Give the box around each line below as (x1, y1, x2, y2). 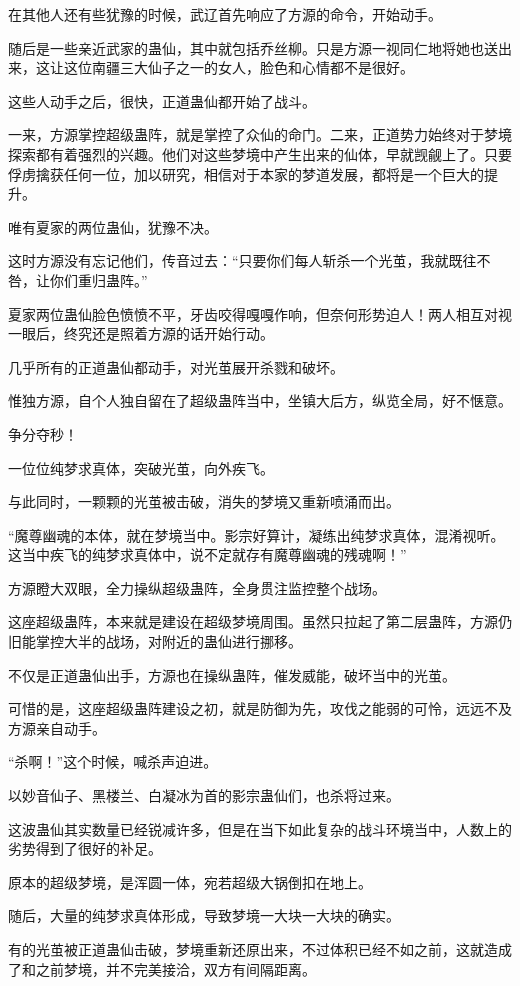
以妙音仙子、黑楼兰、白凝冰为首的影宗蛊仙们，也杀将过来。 (8, 785, 400, 806)
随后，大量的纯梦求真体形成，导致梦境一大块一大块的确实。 (8, 905, 400, 926)
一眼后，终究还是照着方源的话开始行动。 (8, 323, 274, 344)
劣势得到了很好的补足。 (8, 838, 162, 859)
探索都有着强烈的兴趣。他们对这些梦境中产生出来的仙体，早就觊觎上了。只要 (8, 143, 512, 164)
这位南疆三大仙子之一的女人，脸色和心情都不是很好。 (63, 57, 414, 78)
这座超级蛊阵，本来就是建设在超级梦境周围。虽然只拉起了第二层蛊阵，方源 (8, 611, 498, 632)
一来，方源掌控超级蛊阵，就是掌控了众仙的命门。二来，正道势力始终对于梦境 (8, 124, 512, 145)
